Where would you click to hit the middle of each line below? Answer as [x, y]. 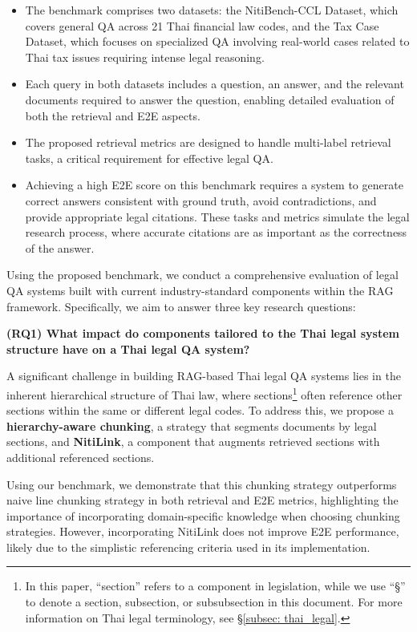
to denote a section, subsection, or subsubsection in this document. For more [214, 602]
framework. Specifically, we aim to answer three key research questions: [181, 306]
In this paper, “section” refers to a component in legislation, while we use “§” [215, 586]
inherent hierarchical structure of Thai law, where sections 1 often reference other [204, 393]
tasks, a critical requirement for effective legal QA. [149, 158]
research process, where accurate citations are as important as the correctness [216, 232]
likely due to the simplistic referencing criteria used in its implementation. [188, 547]
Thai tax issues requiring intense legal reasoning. [145, 57]
